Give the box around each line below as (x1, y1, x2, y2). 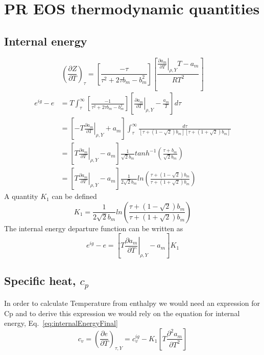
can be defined (52, 191, 97, 202)
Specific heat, (4, 273, 76, 289)
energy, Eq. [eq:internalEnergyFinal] (4, 318, 118, 328)
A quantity (4, 191, 38, 202)
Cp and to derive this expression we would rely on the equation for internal (4, 307, 240, 318)
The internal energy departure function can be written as (4, 223, 183, 233)
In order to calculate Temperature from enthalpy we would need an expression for (4, 297, 260, 308)
